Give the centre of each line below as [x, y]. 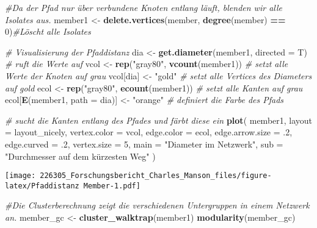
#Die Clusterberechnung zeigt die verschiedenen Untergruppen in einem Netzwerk [157, 205]
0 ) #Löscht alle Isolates [48, 31]
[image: [20, 176]
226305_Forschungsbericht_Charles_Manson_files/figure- [156, 176]
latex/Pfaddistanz [42, 186]
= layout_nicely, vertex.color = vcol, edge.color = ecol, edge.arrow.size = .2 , [149, 132]
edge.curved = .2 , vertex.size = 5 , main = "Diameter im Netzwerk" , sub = [144, 144]
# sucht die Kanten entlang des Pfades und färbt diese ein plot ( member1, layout [159, 120]
